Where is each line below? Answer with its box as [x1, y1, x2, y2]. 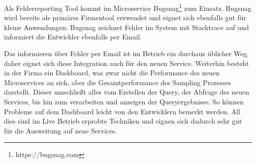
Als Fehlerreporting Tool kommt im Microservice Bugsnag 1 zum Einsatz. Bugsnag [4, 1, 252, 13]
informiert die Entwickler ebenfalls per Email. [4, 32, 142, 42]
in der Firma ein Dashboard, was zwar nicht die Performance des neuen [4, 67, 220, 78]
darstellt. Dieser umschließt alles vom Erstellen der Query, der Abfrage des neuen [4, 87, 250, 97]
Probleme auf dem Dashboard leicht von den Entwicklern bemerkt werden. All [4, 106, 240, 116]
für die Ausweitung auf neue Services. [4, 125, 117, 135]
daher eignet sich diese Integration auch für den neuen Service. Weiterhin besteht [4, 58, 249, 68]
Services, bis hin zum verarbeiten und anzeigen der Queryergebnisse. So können [4, 97, 244, 106]
